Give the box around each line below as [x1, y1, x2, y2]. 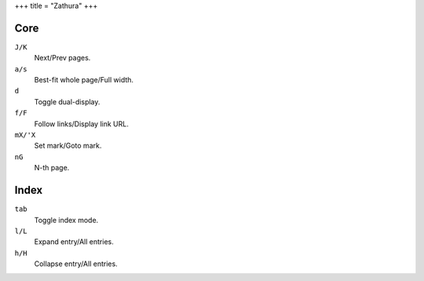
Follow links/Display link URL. [34, 119, 129, 129]
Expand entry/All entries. [34, 237, 114, 246]
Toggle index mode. [34, 215, 99, 224]
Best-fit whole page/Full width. [34, 75, 133, 85]
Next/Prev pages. [34, 53, 91, 63]
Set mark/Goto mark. [34, 141, 102, 151]
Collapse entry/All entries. [34, 259, 118, 268]
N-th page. [34, 163, 70, 173]
